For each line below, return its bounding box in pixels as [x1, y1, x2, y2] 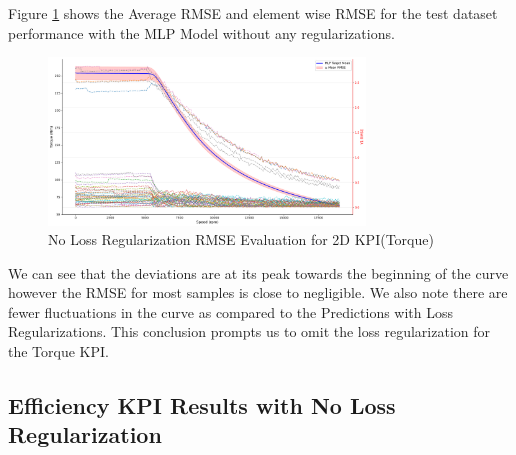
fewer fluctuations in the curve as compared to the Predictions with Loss [8, 301, 454, 322]
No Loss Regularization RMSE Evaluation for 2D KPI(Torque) [48, 229, 434, 250]
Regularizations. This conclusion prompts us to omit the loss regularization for [8, 321, 490, 342]
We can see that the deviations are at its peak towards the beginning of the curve [8, 262, 509, 283]
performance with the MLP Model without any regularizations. [8, 22, 395, 43]
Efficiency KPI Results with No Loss [8, 390, 396, 421]
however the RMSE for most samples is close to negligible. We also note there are [8, 282, 508, 303]
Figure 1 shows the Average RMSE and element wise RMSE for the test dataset [8, 3, 498, 23]
